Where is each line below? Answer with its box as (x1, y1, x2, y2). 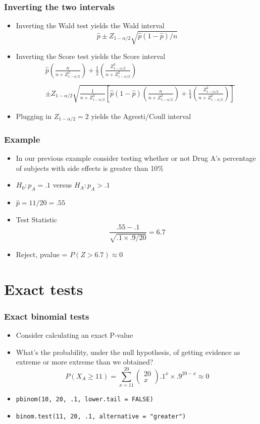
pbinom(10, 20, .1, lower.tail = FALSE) (16, 395, 153, 403)
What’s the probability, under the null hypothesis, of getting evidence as (16, 346, 240, 357)
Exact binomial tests (4, 310, 89, 322)
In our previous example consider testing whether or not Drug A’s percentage (16, 153, 256, 163)
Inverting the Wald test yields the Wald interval (16, 20, 165, 31)
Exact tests (4, 278, 83, 299)
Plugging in (16, 110, 52, 121)
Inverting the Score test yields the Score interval (16, 51, 166, 62)
